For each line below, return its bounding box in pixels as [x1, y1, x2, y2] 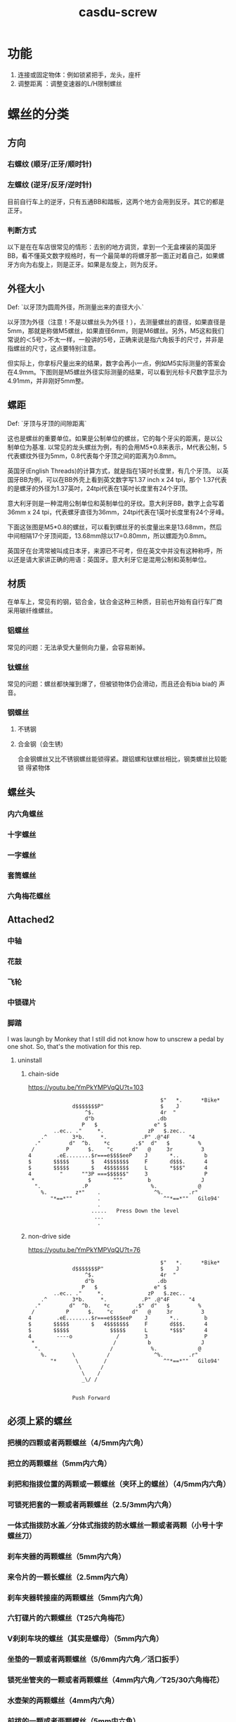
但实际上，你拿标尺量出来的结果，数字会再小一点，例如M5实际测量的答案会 [7, 359, 226, 367]
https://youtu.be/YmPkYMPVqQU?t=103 [27, 1083, 144, 1091]
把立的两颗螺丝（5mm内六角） [7, 1459, 112, 1468]
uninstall [17, 1055, 42, 1064]
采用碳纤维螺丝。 [7, 606, 57, 615]
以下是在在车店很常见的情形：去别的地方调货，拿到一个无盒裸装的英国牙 [7, 243, 216, 252]
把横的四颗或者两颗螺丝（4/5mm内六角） [7, 1438, 148, 1448]
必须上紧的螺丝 [7, 1415, 72, 1427]
